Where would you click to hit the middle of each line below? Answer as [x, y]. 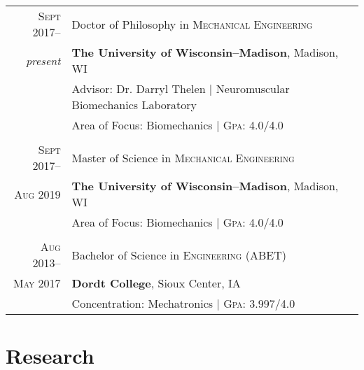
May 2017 [37, 283]
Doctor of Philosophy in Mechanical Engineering [192, 24]
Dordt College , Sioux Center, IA [156, 283]
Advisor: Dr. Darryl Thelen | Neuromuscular [181, 88]
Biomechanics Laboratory [134, 105]
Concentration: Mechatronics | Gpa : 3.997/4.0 [183, 303]
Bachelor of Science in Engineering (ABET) [179, 255]
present [43, 60]
